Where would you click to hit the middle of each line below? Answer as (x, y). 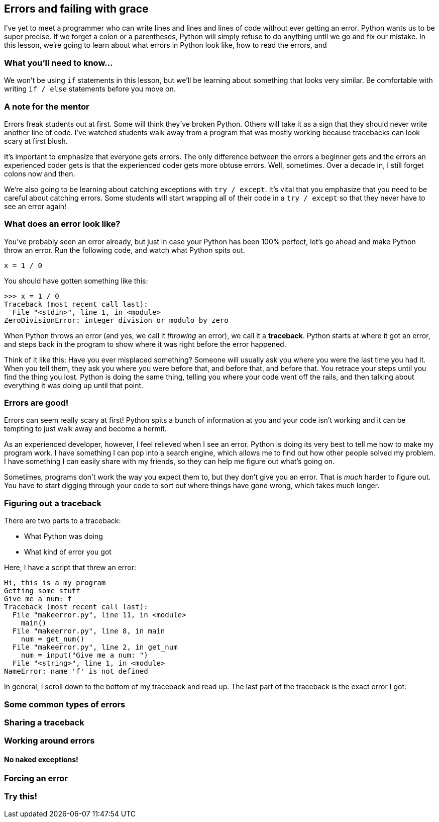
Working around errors (49, 741)
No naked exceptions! (41, 759)
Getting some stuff (42, 591)
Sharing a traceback (44, 722)
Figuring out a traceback (53, 503)
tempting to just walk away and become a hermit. (85, 429)
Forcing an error (36, 778)
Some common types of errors (65, 704)
